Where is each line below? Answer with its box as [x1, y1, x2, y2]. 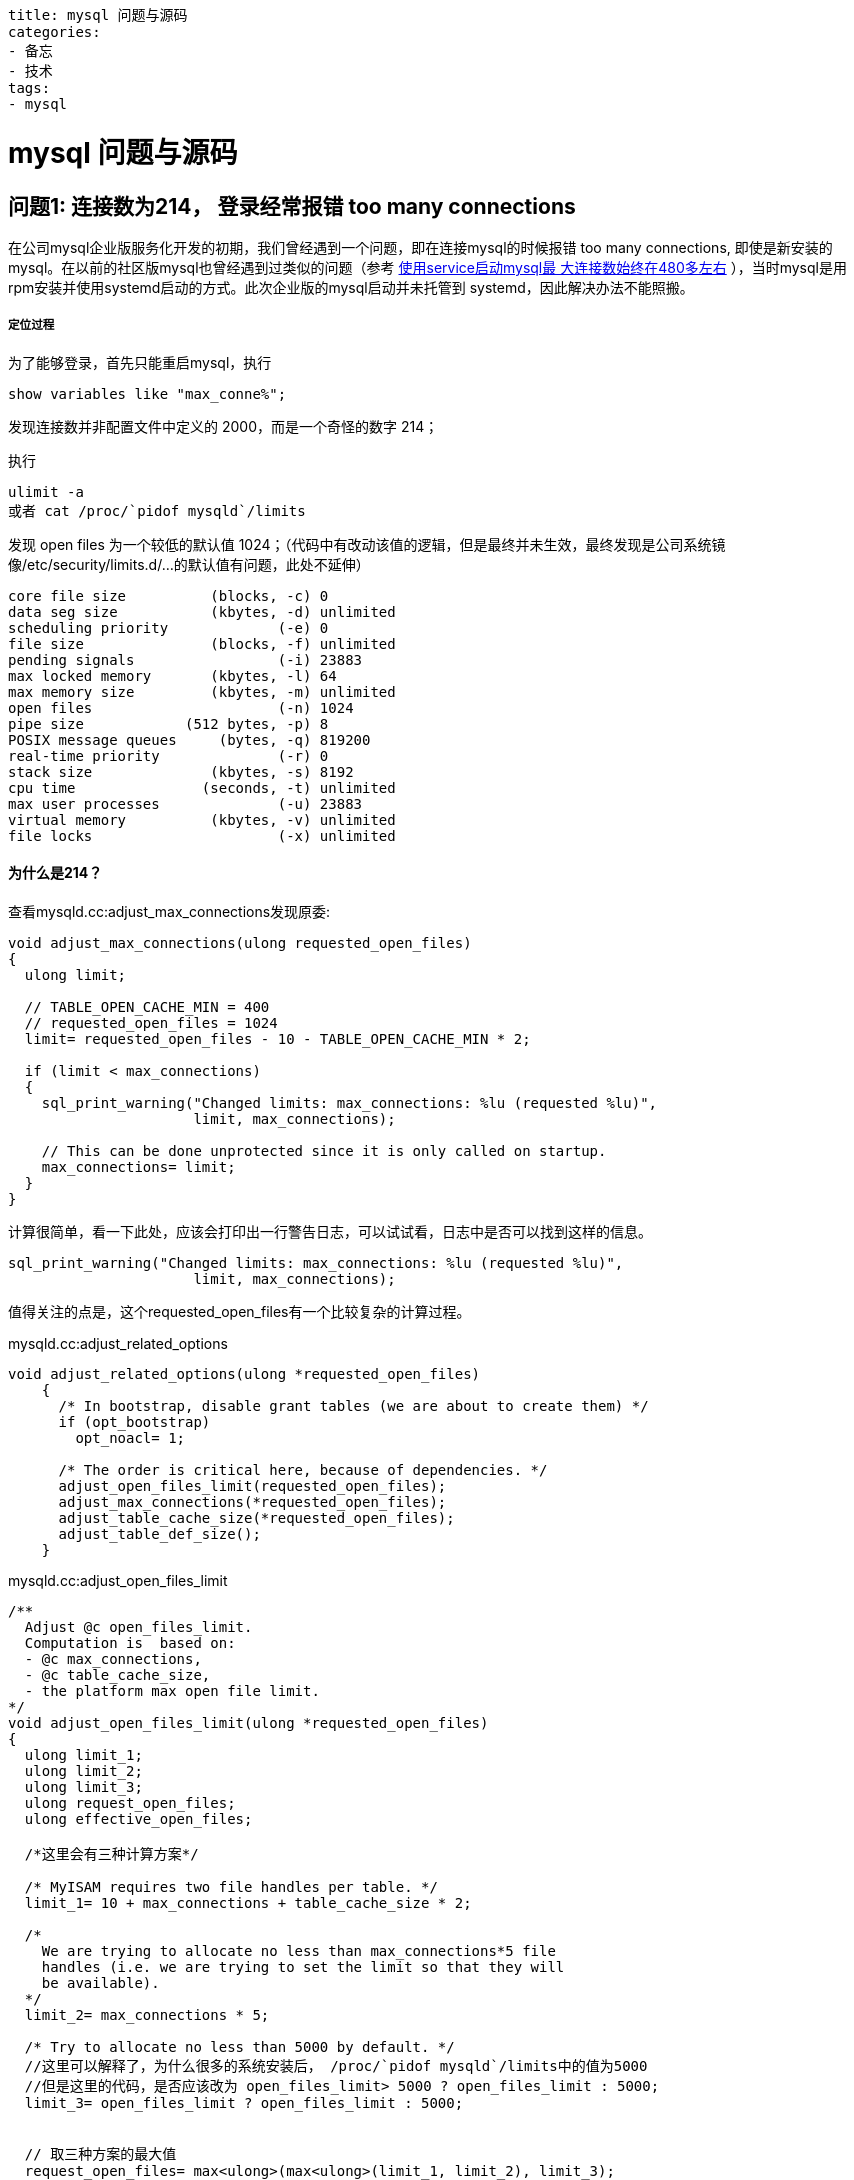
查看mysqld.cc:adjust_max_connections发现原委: [8, 902, 331, 920]
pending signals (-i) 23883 [8, 651, 363, 668]
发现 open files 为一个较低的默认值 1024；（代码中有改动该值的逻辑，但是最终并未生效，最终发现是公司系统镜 [8, 535, 726, 553]
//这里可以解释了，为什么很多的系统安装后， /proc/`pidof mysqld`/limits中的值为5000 [24, 2057, 648, 2074]
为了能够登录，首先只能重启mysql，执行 [8, 353, 272, 371]
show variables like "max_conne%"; [8, 385, 287, 402]
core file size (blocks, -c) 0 [8, 587, 329, 604]
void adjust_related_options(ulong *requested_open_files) [8, 1365, 481, 1382]
